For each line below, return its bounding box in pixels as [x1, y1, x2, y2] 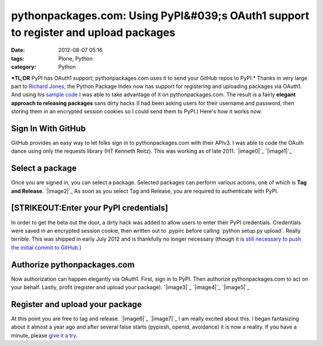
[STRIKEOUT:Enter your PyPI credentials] [11, 203, 169, 213]
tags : [11, 54, 25, 62]
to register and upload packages [11, 26, 176, 39]
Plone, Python [58, 54, 93, 62]
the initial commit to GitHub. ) [11, 244, 82, 251]
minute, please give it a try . [11, 332, 78, 339]
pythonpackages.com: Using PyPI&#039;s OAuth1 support [11, 9, 310, 22]
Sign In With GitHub [11, 123, 86, 133]
